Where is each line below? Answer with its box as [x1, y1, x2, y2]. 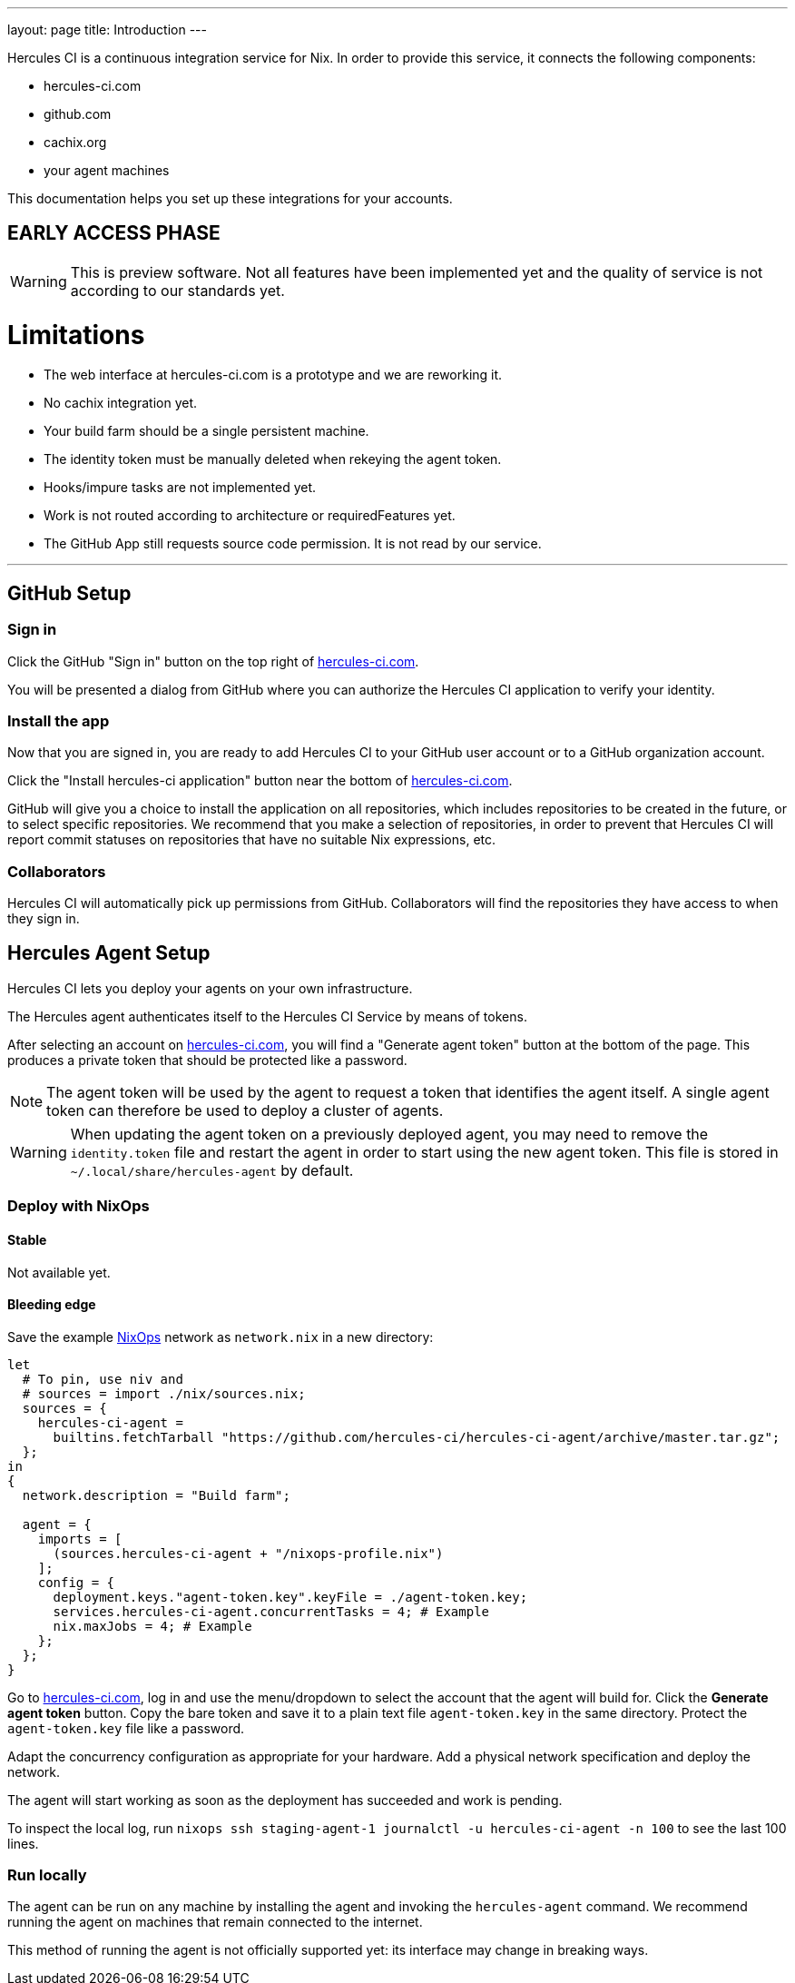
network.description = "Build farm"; [22, 1487, 290, 1503]
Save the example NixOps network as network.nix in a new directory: [7, 1328, 434, 1345]
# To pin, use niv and [22, 1371, 183, 1386]
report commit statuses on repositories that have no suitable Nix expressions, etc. [7, 832, 496, 848]
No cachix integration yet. [44, 395, 198, 411]
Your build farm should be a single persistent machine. [44, 423, 369, 439]
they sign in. [7, 911, 80, 927]
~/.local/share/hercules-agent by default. [70, 1160, 354, 1179]
